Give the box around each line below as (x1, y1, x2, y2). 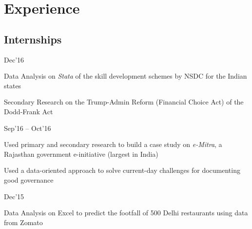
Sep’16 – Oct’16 (4, 123, 51, 133)
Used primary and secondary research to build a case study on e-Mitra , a (4, 139, 222, 149)
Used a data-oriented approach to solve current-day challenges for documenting (4, 165, 240, 175)
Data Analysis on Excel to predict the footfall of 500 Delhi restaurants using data (4, 208, 248, 218)
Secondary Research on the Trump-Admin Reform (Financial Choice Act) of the (4, 97, 244, 107)
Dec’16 (4, 54, 24, 64)
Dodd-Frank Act (4, 106, 53, 116)
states (4, 80, 21, 90)
